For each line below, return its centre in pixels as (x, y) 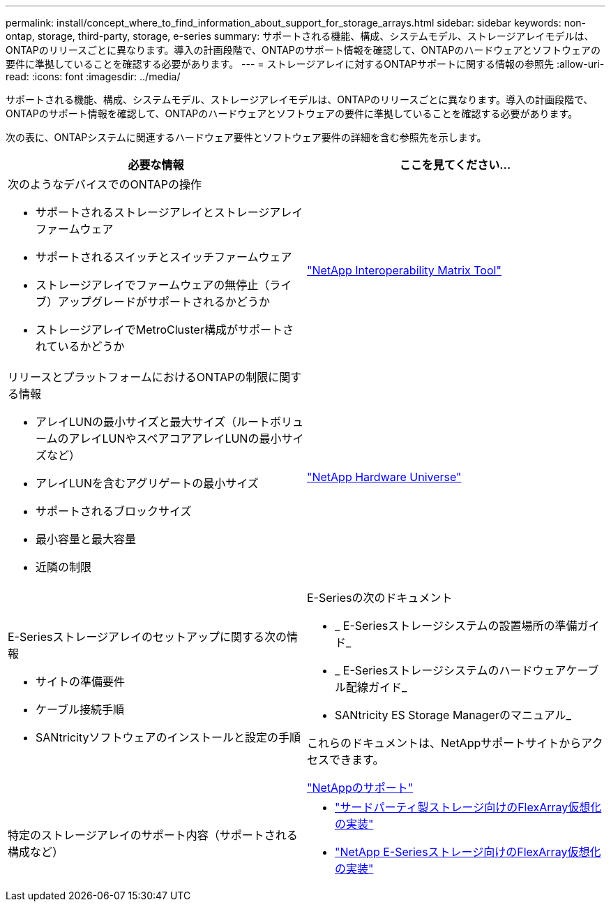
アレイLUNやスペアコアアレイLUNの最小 (175, 438)
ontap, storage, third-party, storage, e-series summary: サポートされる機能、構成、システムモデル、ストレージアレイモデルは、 (300, 36)
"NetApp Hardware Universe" (384, 477)
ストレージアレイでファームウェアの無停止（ (153, 285)
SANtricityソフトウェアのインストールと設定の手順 (168, 737)
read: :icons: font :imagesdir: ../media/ (93, 76)
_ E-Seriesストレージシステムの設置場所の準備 (456, 626)
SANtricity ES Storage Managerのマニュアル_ (453, 715)
